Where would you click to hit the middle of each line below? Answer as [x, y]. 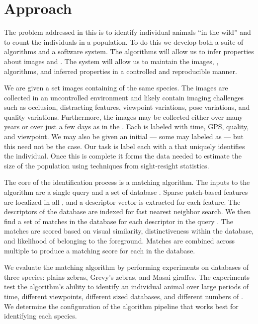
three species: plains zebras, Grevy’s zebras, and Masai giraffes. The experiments [127, 277]
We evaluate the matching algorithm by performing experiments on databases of [126, 267]
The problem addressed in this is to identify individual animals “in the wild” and [128, 32]
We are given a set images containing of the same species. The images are [116, 88]
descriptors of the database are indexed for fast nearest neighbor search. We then [128, 211]
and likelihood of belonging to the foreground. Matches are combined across [119, 241]
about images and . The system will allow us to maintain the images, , [111, 61]
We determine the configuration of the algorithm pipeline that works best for [121, 306]
